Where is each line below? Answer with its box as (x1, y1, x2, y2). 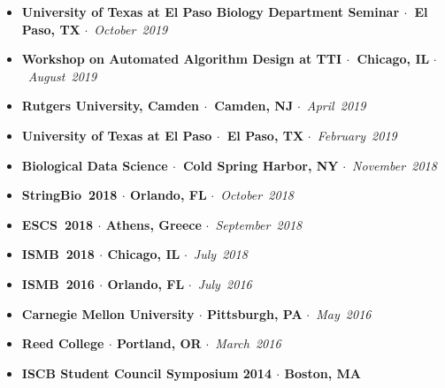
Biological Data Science (21, 156, 168, 174)
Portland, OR (117, 334, 202, 353)
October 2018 (220, 186, 294, 204)
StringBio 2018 (21, 186, 118, 204)
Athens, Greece (105, 215, 202, 233)
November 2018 (352, 156, 437, 174)
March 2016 (215, 334, 281, 353)
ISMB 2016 (21, 274, 95, 293)
